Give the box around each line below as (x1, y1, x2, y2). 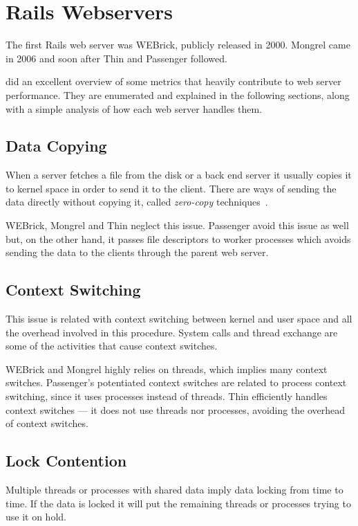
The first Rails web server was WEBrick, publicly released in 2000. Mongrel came (6, 37, 350, 52)
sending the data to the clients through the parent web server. (6, 245, 269, 260)
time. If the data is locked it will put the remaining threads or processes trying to (6, 496, 351, 510)
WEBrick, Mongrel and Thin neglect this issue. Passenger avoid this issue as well (6, 218, 349, 233)
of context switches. (6, 416, 88, 430)
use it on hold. (6, 509, 66, 524)
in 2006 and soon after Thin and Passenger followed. (6, 51, 227, 65)
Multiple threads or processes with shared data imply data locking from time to (6, 482, 343, 497)
